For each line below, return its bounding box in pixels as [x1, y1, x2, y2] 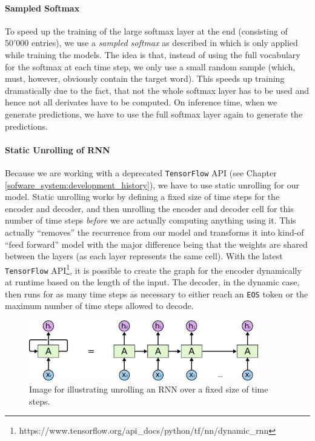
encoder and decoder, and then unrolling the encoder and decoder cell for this [5, 202, 294, 214]
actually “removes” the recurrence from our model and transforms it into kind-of [5, 225, 304, 238]
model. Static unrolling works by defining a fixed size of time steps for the [5, 190, 280, 203]
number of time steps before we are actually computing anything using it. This [5, 214, 296, 227]
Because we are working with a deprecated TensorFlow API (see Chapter [5, 166, 277, 179]
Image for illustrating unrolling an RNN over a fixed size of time [29, 383, 268, 396]
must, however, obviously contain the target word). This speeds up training [5, 72, 285, 85]
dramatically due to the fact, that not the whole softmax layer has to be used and [5, 84, 309, 96]
